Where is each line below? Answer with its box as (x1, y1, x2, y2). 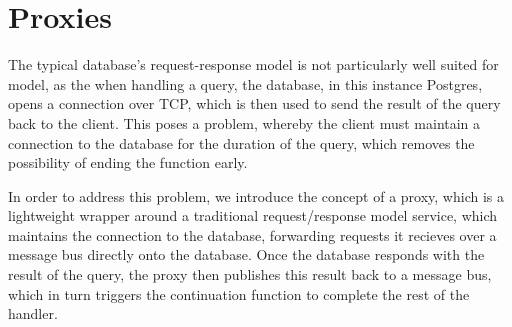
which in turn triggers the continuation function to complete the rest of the (8, 283, 470, 304)
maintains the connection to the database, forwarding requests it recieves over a (8, 224, 497, 245)
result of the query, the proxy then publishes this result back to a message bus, (8, 264, 492, 285)
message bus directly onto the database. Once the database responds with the (8, 244, 485, 265)
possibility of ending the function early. (8, 152, 248, 173)
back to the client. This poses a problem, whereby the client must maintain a (8, 112, 481, 133)
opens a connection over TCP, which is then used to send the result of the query (8, 93, 501, 114)
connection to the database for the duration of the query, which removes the (8, 132, 475, 153)
